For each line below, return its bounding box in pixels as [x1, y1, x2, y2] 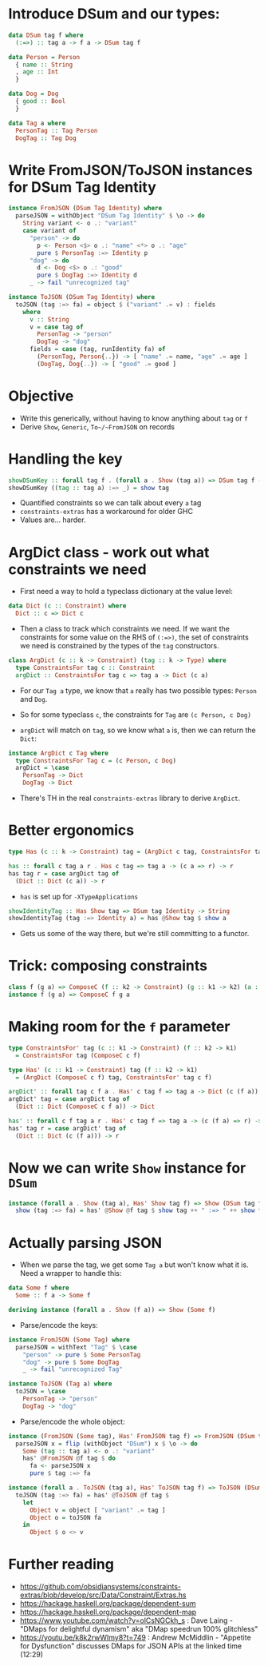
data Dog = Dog [8, 90, 59, 98]
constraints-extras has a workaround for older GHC [19, 507, 194, 516]
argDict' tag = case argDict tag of [8, 1095, 130, 1103]
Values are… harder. [19, 515, 86, 524]
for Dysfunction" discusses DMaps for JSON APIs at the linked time [19, 1641, 242, 1651]
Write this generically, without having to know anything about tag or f [19, 413, 249, 423]
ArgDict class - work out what [8, 543, 210, 561]
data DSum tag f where [8, 31, 84, 39]
